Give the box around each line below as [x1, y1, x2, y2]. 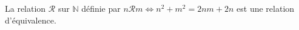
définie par [81, 2, 121, 14]
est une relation [237, 2, 295, 14]
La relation [5, 2, 46, 14]
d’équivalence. [5, 14, 56, 26]
